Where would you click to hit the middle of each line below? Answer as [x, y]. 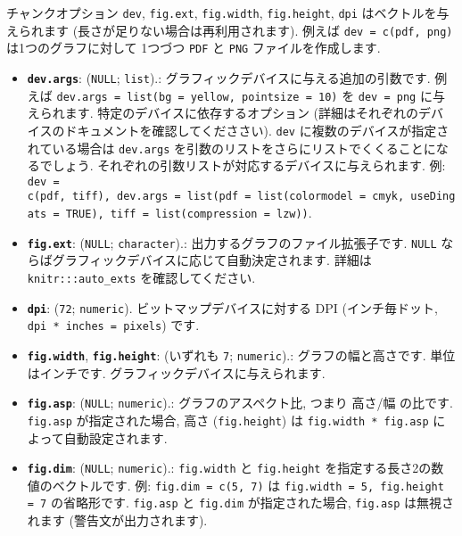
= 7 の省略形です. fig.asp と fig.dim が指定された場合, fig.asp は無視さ [241, 503]
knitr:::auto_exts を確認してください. [141, 277]
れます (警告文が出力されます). [117, 520]
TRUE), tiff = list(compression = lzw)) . [189, 213]
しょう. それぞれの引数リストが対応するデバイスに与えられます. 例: [249, 165]
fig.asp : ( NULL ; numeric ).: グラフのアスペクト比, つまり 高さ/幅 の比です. [240, 403]
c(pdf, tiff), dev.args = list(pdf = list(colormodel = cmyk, [216, 197]
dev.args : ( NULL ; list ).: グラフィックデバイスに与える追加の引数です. [229, 77]
